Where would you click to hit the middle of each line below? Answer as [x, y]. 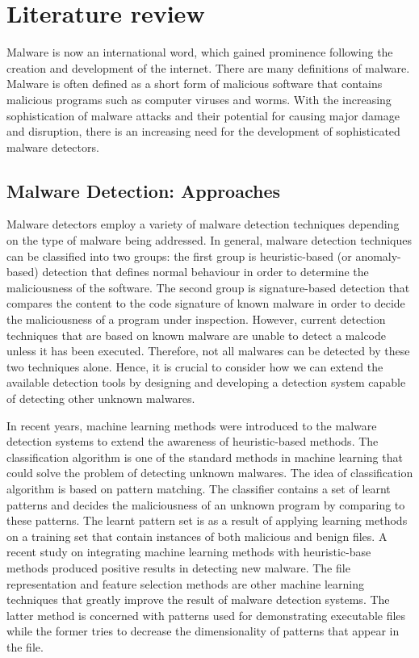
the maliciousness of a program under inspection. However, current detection [196, 319]
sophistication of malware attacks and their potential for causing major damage [203, 115]
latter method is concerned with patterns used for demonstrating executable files [206, 615]
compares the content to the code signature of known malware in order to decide [206, 303]
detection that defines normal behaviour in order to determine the [205, 272]
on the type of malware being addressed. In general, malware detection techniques [209, 240]
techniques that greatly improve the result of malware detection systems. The [198, 599]
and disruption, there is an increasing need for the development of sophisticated [203, 131]
